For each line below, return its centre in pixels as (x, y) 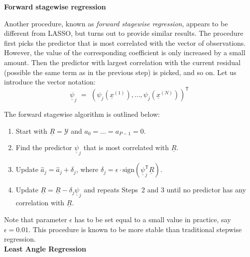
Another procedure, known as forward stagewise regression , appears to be (116, 23)
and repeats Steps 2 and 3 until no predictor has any (165, 190)
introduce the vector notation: (50, 82)
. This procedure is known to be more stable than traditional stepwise (135, 229)
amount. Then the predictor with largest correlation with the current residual (122, 62)
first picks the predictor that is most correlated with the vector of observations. (125, 43)
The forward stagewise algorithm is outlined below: (82, 114)
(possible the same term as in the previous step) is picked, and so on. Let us (120, 72)
